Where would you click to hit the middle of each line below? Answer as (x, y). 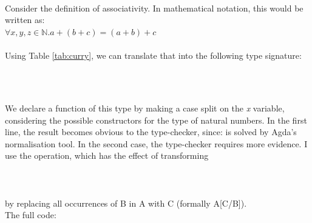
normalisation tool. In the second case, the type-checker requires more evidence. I (156, 143)
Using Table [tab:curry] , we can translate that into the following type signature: (153, 55)
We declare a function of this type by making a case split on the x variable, (145, 108)
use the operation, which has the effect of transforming (107, 155)
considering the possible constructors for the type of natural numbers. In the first (156, 120)
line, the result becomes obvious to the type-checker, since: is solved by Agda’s (151, 132)
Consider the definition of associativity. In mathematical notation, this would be (154, 8)
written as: (25, 20)
